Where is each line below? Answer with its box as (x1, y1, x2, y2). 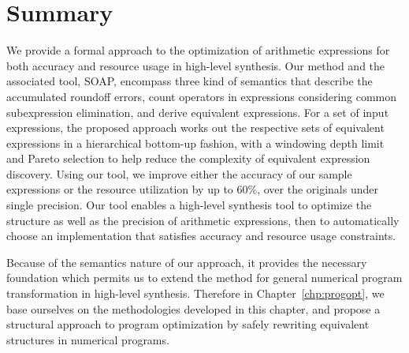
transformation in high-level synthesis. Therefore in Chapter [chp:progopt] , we (6, 285, 385, 302)
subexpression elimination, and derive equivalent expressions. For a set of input (6, 103, 389, 120)
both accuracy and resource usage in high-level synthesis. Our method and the (6, 57, 385, 73)
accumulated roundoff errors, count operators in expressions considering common (6, 88, 397, 104)
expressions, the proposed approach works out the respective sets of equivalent (6, 119, 385, 136)
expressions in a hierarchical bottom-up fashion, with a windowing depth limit (6, 134, 385, 151)
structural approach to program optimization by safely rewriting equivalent (6, 316, 370, 332)
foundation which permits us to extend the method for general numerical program (6, 269, 403, 286)
